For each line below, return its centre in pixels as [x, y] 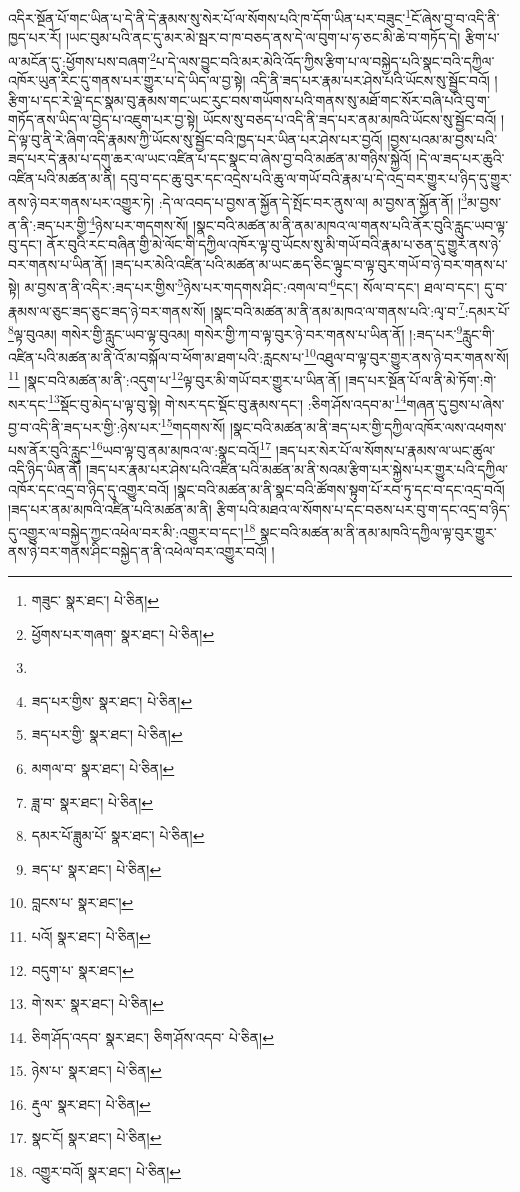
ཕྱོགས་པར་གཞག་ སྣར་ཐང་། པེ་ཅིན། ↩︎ [123, 633]
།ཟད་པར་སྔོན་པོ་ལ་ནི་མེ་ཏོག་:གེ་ [421, 380]
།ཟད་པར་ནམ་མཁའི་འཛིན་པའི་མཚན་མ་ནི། [110, 508]
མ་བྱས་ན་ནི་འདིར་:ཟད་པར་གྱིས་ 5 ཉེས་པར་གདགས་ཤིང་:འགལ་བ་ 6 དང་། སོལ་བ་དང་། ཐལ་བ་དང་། [252, 285]
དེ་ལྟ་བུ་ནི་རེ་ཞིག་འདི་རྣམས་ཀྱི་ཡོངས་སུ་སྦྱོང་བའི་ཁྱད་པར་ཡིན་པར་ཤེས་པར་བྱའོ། [195, 138]
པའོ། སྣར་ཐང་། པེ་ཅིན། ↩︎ [91, 935]
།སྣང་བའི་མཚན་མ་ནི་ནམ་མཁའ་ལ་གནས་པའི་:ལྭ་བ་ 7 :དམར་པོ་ [360, 309]
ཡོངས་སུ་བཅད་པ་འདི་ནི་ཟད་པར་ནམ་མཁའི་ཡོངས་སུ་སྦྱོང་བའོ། [349, 119]
